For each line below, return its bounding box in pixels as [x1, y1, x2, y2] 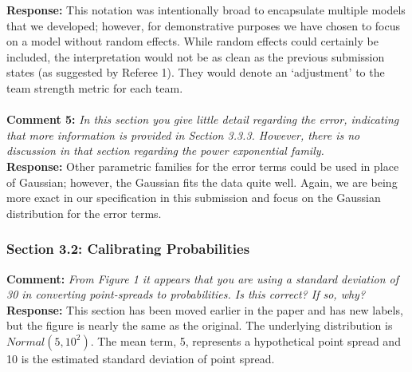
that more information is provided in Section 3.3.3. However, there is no [6, 126, 360, 143]
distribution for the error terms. [6, 204, 162, 221]
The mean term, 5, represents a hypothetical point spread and [97, 332, 401, 349]
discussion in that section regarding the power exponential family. [6, 142, 324, 159]
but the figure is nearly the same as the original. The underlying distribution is [6, 317, 393, 334]
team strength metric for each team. [6, 79, 183, 96]
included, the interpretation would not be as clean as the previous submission [6, 48, 385, 65]
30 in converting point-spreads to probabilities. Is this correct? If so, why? [6, 286, 366, 303]
